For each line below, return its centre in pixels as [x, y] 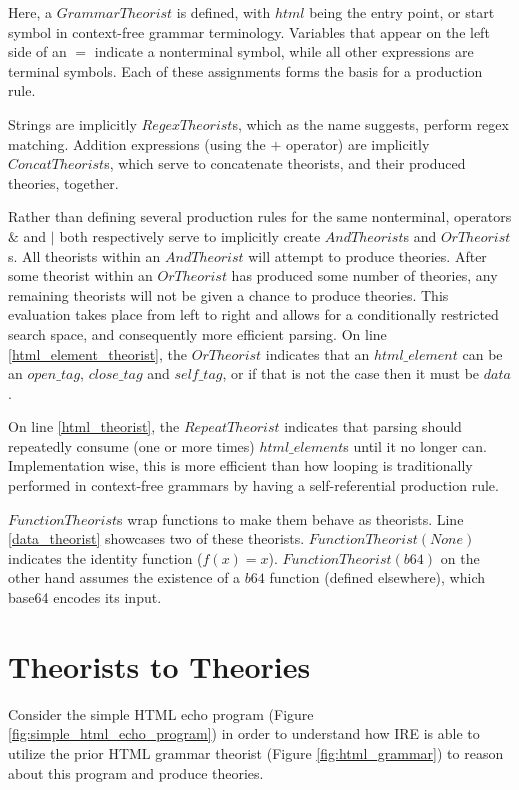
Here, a [30, 12]
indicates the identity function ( [105, 557]
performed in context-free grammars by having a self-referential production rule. [253, 485]
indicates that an [317, 353]
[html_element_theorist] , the [98, 353]
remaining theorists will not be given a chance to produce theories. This [228, 294]
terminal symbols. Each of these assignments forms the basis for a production [245, 70]
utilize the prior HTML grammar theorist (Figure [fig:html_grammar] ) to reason [256, 752]
